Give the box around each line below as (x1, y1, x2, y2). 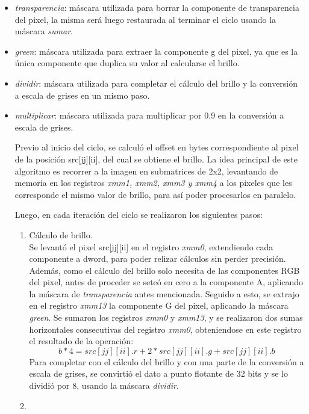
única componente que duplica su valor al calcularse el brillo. (14, 57, 240, 69)
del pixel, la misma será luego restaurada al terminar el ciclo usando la (14, 13, 276, 25)
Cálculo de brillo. (29, 228, 93, 241)
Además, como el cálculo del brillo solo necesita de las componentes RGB (29, 264, 300, 276)
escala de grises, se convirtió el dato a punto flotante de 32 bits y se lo (29, 367, 289, 380)
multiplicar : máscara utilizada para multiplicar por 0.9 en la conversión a (14, 109, 284, 122)
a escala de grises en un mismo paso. (14, 88, 150, 101)
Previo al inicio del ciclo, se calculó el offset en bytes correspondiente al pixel (14, 141, 299, 153)
